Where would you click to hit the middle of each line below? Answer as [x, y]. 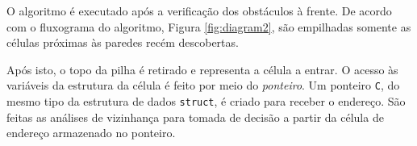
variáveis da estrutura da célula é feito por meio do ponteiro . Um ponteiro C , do [203, 85]
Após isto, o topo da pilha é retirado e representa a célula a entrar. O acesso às [202, 69]
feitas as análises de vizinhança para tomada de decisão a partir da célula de [195, 117]
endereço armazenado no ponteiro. [91, 133]
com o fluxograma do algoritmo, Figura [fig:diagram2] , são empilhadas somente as [209, 26]
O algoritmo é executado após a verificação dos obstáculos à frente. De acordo [199, 10]
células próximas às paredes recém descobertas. [123, 42]
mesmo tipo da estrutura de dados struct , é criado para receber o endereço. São [206, 101]
